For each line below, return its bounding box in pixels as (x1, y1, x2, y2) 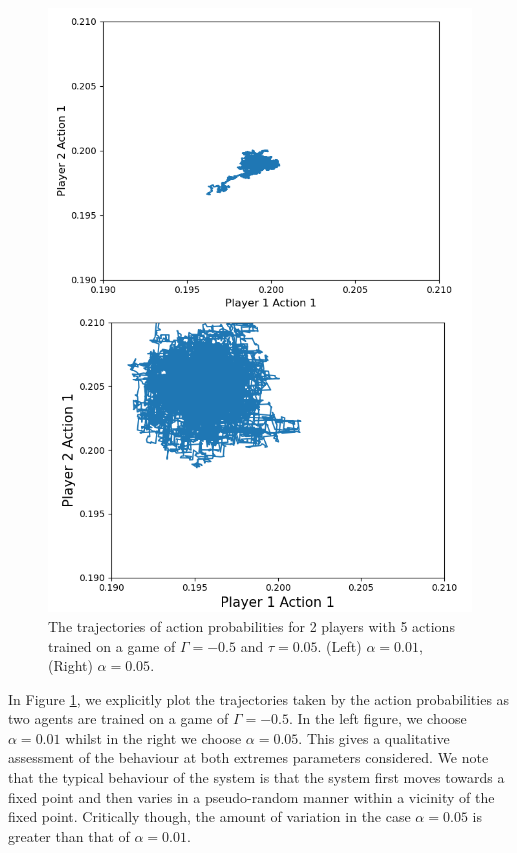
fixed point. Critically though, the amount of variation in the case (8, 806, 411, 827)
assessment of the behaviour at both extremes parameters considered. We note (8, 747, 489, 768)
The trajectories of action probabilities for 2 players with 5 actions (48, 615, 455, 636)
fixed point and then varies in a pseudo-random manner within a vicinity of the (8, 786, 495, 807)
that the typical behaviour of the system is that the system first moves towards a (8, 767, 505, 788)
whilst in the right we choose (65, 727, 242, 748)
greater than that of (8, 825, 130, 846)
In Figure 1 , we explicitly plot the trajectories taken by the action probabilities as (8, 688, 510, 709)
